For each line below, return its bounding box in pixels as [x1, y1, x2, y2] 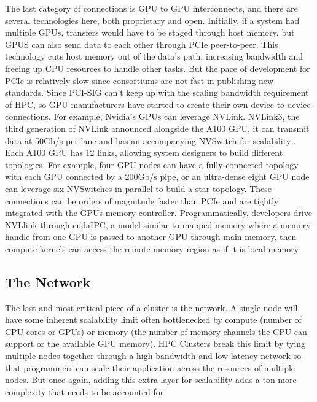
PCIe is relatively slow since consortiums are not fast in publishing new [5, 74, 274, 87]
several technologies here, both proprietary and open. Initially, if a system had [5, 14, 300, 26]
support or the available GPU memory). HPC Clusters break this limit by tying [5, 337, 306, 350]
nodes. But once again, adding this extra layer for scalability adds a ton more [5, 373, 297, 386]
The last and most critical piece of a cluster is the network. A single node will [5, 301, 298, 314]
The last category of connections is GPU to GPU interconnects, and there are [5, 2, 298, 14]
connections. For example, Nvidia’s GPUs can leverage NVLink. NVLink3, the [5, 110, 300, 123]
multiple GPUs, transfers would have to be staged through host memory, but [5, 26, 295, 39]
